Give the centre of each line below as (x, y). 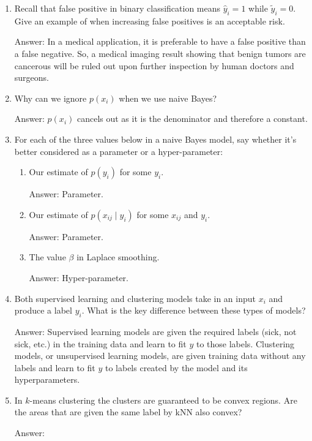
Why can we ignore (50, 98)
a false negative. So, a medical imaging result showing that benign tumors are (160, 53)
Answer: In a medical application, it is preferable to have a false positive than (160, 41)
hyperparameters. (47, 379)
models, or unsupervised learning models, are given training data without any (160, 356)
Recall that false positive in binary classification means (117, 8)
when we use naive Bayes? (168, 98)
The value (47, 257)
